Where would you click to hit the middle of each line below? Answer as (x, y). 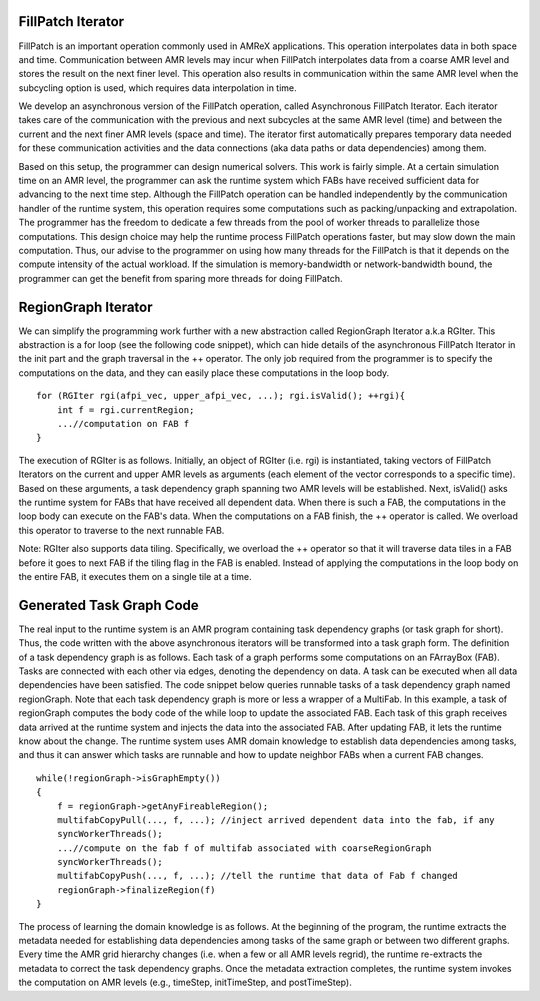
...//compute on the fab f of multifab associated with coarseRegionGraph (244, 848)
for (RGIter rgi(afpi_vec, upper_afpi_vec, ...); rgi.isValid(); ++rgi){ (221, 396)
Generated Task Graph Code (108, 605)
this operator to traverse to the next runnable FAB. (121, 530)
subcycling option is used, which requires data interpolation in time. (157, 87)
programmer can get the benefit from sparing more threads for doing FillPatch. (180, 278)
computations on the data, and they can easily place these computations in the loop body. (204, 372)
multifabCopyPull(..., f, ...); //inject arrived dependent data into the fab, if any (275, 819)
